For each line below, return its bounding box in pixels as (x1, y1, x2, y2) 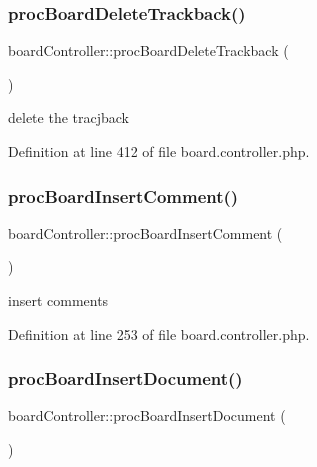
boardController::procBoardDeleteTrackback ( (8, 40, 289, 61)
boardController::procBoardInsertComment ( (8, 222, 283, 243)
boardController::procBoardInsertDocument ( (8, 405, 286, 426)
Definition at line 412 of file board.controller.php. (8, 141, 310, 161)
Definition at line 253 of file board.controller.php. (8, 323, 310, 344)
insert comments (8, 290, 109, 310)
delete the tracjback (8, 107, 129, 128)
